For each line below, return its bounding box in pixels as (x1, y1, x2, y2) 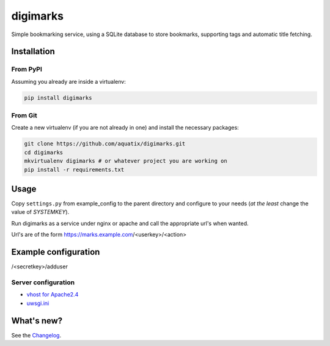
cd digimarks (24, 149, 64, 156)
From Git (11, 111, 38, 120)
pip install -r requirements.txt (24, 166, 125, 173)
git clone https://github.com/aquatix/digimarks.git (24, 141, 186, 147)
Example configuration (11, 247, 100, 257)
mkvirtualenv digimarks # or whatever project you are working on (24, 158, 227, 164)
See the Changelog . (11, 331, 62, 339)
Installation (11, 46, 55, 57)
